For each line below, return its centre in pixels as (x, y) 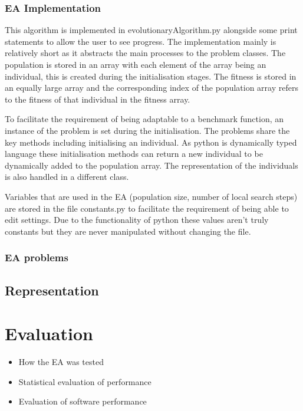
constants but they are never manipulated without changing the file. (128, 231)
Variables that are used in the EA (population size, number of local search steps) (151, 196)
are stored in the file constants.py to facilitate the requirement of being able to (147, 208)
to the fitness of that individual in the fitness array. (98, 99)
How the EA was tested (61, 362)
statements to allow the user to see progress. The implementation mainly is (141, 41)
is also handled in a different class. (67, 177)
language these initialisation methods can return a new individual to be (134, 154)
